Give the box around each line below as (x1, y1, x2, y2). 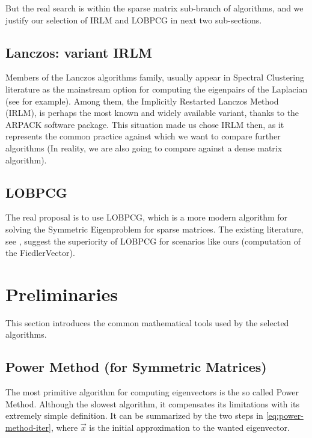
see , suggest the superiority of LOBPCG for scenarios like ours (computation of (5, 234, 301, 247)
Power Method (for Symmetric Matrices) (5, 357, 267, 376)
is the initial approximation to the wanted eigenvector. (89, 421, 290, 434)
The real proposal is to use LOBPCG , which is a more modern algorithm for (5, 211, 288, 224)
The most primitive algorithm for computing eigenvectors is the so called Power (5, 386, 299, 398)
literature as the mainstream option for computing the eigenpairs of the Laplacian (5, 82, 308, 95)
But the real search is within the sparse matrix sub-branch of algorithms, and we (5, 2, 304, 14)
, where (50, 421, 78, 434)
